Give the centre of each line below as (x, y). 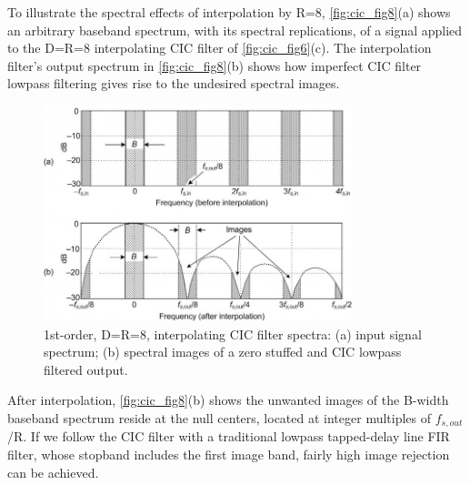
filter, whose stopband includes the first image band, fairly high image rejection (229, 454)
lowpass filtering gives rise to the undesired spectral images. (174, 83)
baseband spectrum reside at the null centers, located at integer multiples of (220, 417)
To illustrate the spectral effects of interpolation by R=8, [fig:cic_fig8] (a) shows (229, 12)
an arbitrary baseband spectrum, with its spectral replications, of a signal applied (235, 30)
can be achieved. (53, 472)
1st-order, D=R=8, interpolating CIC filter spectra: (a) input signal (233, 333)
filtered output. (86, 369)
